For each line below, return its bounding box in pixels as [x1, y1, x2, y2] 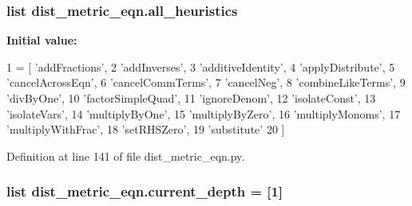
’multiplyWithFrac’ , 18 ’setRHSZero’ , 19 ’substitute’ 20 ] [6, 121, 285, 138]
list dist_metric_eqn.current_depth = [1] [6, 181, 283, 201]
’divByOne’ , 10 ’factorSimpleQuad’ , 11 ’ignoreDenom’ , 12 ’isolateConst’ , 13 [6, 90, 376, 106]
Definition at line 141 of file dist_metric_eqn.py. [6, 147, 245, 164]
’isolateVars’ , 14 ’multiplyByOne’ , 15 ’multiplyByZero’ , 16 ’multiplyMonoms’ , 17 [6, 105, 401, 122]
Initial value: [6, 32, 77, 49]
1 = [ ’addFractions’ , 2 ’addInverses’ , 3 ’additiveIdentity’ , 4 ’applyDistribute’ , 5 [6, 58, 395, 75]
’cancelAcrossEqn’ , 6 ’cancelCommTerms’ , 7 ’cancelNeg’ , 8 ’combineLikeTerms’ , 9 [6, 74, 406, 91]
